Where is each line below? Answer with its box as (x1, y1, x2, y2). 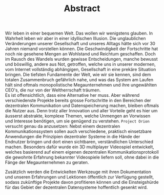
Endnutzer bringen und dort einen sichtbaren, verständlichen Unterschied (5, 139, 154, 145)
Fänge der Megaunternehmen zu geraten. (5, 160, 89, 165)
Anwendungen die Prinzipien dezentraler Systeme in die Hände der (5, 134, 141, 140)
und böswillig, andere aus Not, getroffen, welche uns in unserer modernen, (5, 61, 156, 67)
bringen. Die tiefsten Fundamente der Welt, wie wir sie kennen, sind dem (5, 71, 151, 78)
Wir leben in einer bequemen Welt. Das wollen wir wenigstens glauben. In (5, 30, 153, 36)
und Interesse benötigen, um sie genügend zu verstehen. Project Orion (5, 118, 150, 124)
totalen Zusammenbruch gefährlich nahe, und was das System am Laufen (5, 77, 154, 83)
